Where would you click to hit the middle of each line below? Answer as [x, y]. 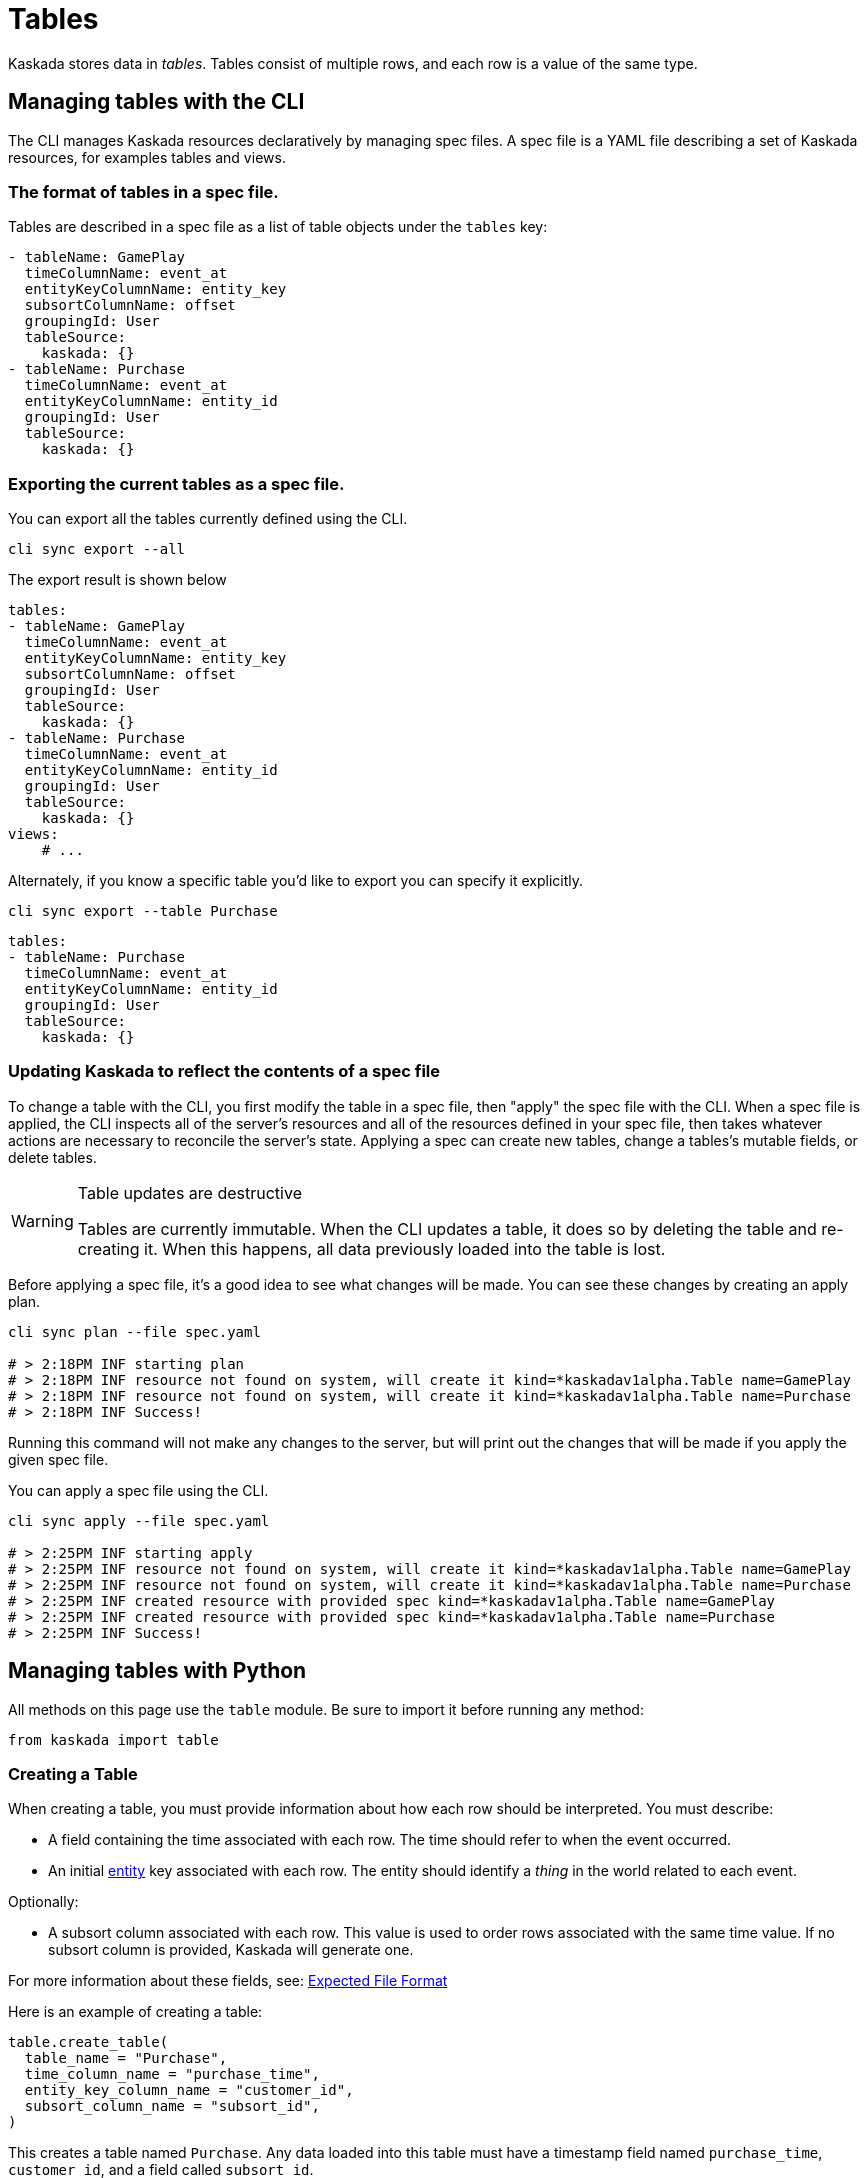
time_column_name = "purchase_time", [172, 2074]
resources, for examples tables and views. [147, 157]
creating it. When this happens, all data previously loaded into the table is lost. [371, 1248]
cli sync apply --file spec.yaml [139, 1520]
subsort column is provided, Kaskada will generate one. [231, 1950]
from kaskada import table [113, 1739]
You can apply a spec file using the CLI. [138, 1490]
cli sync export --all [97, 549]
